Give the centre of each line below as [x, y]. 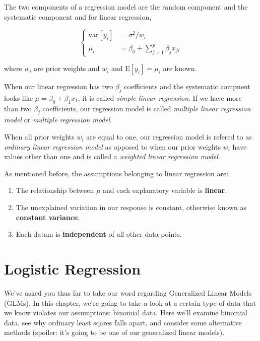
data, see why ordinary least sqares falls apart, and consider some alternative [123, 322]
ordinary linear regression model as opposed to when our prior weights [113, 146]
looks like [18, 97]
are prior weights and [67, 68]
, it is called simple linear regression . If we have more [160, 97]
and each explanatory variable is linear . [165, 190]
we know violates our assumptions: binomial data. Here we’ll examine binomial [126, 313]
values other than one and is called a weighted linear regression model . [112, 156]
